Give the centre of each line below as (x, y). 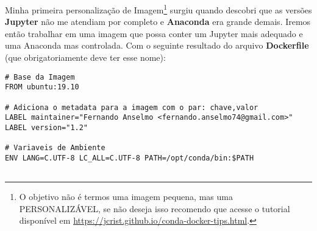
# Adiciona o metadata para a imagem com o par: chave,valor (132, 107)
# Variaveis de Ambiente (55, 148)
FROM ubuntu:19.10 (42, 87)
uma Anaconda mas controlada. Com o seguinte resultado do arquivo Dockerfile (157, 45)
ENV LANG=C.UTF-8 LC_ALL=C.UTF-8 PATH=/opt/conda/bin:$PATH (130, 158)
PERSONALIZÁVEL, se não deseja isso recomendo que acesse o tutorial (155, 208)
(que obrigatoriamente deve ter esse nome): (85, 57)
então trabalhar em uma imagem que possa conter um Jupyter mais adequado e (154, 33)
